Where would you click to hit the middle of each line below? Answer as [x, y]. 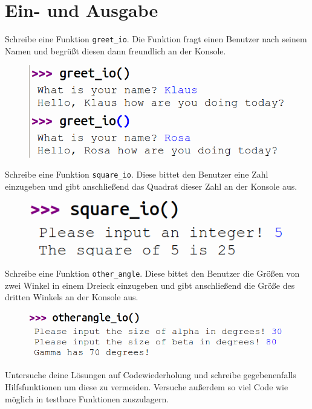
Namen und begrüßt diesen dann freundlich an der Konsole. [115, 50]
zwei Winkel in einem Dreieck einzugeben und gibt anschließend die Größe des [150, 285]
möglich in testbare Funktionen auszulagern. [87, 398]
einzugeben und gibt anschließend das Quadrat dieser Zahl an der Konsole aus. [151, 186]
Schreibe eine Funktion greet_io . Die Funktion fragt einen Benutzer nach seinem [156, 39]
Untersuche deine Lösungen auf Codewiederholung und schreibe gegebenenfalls [151, 375]
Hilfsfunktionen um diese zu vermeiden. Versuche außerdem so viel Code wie [147, 387]
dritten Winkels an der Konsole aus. [72, 297]
